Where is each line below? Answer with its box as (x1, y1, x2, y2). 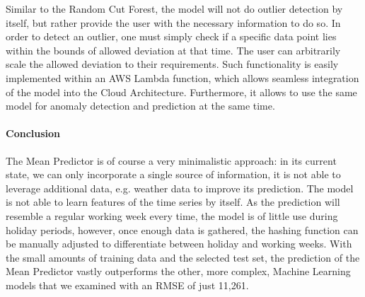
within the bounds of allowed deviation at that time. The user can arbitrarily (6, 42, 341, 57)
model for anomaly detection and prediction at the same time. (6, 98, 275, 113)
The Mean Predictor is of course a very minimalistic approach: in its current (6, 153, 337, 168)
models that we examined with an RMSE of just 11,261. (6, 277, 249, 292)
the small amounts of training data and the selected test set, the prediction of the (6, 250, 360, 264)
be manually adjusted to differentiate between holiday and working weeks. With (6, 236, 352, 251)
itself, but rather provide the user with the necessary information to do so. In (6, 15, 341, 30)
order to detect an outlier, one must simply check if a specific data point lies (6, 29, 337, 44)
